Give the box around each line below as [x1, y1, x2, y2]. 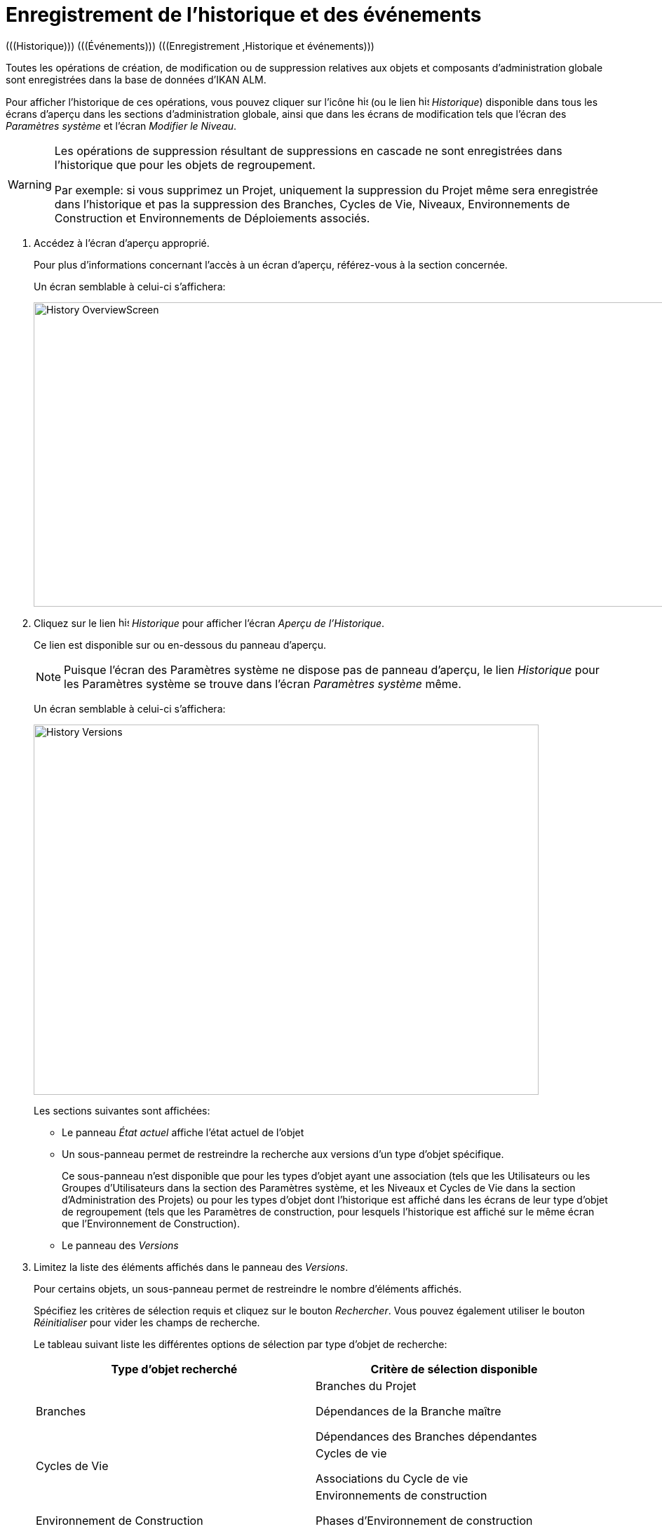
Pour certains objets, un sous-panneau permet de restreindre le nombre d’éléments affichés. [34, 1282, 462, 1295]
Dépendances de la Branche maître [316, 1403, 501, 1418]
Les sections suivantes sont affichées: [34, 1104, 210, 1117]
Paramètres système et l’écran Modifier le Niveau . [6, 119, 237, 132]
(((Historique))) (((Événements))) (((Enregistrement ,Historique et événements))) [6, 39, 374, 52]
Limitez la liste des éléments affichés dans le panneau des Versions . [34, 1260, 349, 1273]
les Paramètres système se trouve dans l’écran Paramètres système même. [64, 676, 461, 691]
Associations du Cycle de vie [316, 1471, 468, 1486]
